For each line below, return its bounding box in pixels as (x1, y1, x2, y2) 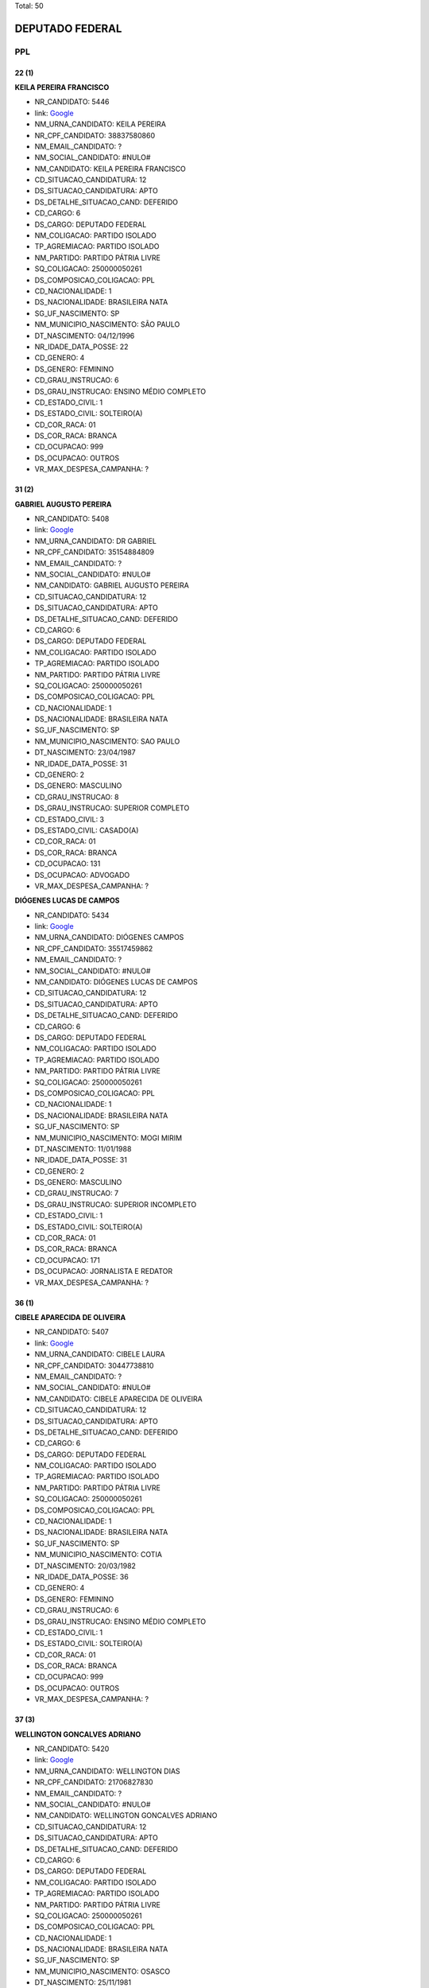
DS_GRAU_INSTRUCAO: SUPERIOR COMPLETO (34, 803, 190, 813)
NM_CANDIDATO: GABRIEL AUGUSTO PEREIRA (34, 580, 190, 590)
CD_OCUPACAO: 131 (34, 859, 101, 868)
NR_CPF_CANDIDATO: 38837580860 (34, 130, 155, 140)
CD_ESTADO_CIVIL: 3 (34, 814, 105, 824)
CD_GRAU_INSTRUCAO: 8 (34, 792, 119, 802)
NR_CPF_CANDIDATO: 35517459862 (34, 943, 153, 953)
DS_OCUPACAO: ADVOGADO (34, 870, 130, 879)
